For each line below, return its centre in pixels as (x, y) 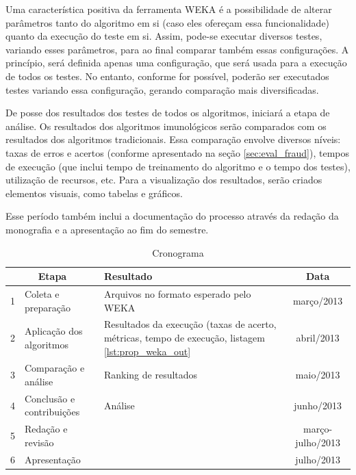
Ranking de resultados (151, 375)
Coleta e (42, 293)
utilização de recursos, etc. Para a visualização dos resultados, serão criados (164, 180)
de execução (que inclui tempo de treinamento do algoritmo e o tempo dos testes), (178, 166)
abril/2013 (318, 337)
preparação (48, 307)
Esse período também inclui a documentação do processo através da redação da (172, 216)
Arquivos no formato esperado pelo (177, 293)
